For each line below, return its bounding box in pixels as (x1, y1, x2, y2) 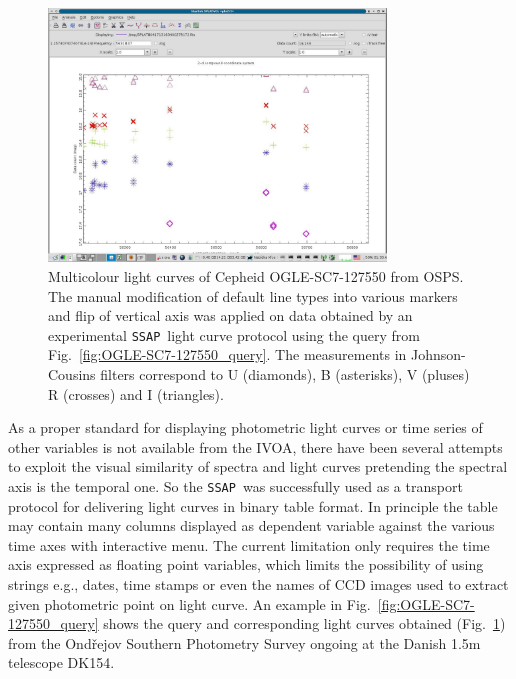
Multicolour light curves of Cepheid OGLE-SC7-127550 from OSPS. (48, 265, 464, 286)
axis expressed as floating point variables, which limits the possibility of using (8, 554, 484, 575)
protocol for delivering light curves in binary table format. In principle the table (8, 495, 498, 516)
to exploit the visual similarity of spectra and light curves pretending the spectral (8, 456, 508, 477)
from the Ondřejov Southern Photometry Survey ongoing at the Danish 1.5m (8, 632, 481, 653)
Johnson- (410, 344, 466, 365)
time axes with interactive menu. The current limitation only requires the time (8, 534, 490, 555)
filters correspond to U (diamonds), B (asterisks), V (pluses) (100, 364, 470, 385)
